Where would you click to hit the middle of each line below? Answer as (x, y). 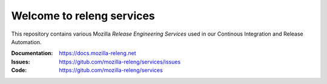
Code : (19, 70)
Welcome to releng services (83, 16)
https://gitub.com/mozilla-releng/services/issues (120, 62)
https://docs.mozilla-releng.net (97, 53)
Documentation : (32, 53)
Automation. (26, 42)
